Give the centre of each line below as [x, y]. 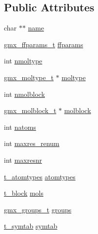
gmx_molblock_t [30, 110]
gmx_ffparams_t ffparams [44, 44]
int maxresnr [23, 160]
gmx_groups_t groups [38, 209]
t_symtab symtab [31, 226]
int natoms [20, 127]
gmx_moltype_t [29, 77]
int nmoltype [23, 61]
